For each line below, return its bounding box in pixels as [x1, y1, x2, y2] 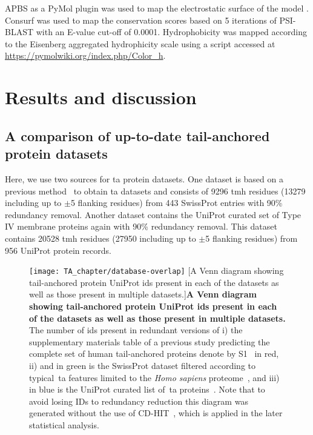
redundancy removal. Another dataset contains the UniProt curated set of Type [5, 208, 301, 221]
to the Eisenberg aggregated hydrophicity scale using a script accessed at [5, 37, 275, 50]
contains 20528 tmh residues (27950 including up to [5, 231, 196, 244]
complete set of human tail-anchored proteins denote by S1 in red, [29, 347, 279, 360]
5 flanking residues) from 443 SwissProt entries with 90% [70, 196, 283, 209]
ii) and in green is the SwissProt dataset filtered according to [29, 359, 255, 371]
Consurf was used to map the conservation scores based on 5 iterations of [5, 13, 277, 26]
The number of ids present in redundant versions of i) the [29, 324, 243, 336]
